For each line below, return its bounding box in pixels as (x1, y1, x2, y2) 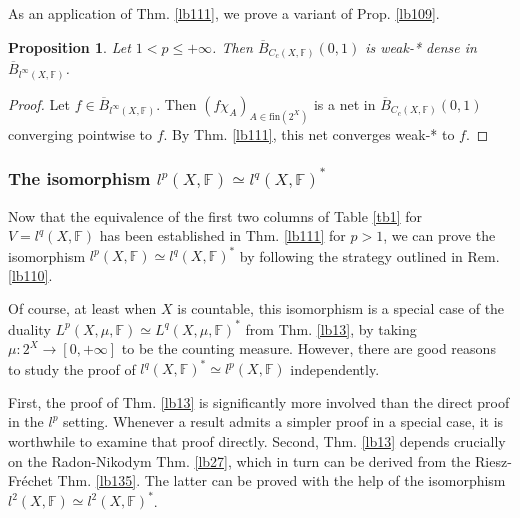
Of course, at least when (8, 298, 157, 319)
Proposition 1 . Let (8, 36, 131, 57)
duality (8, 318, 51, 339)
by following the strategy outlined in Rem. (239, 245, 500, 266)
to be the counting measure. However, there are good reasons (121, 338, 496, 359)
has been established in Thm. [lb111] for (99, 225, 346, 246)
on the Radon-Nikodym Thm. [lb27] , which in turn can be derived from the (8, 450, 471, 471)
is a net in (313, 93, 376, 114)
